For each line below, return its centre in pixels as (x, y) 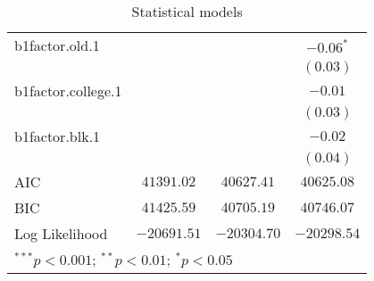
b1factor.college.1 (68, 91)
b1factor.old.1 (57, 45)
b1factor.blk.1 (58, 136)
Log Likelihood (61, 233)
